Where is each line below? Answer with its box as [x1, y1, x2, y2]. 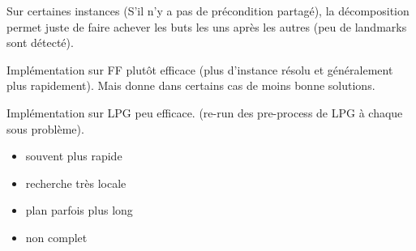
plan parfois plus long [25, 202, 133, 219]
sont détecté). [6, 34, 74, 51]
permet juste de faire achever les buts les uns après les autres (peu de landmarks [6, 18, 407, 35]
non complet [25, 228, 88, 245]
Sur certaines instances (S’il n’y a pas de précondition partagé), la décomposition [6, 2, 410, 19]
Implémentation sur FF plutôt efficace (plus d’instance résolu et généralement [6, 61, 393, 78]
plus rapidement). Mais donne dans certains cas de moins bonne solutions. [6, 77, 375, 94]
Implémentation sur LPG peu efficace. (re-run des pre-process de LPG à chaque [6, 104, 403, 121]
